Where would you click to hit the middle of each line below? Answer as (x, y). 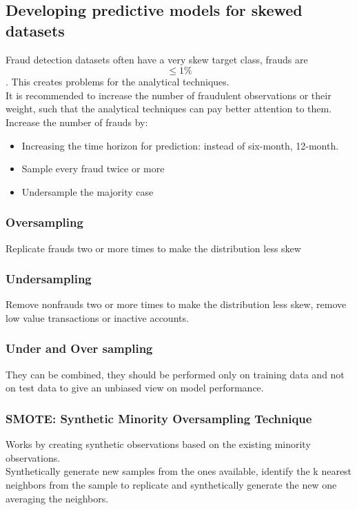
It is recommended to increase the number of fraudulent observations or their (169, 95)
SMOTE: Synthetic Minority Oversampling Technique (159, 418)
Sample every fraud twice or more (93, 169)
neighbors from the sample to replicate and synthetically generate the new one (171, 484)
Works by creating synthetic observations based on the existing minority (158, 444)
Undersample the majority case (88, 191)
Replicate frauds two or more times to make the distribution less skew (153, 248)
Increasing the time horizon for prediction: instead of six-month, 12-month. (180, 145)
